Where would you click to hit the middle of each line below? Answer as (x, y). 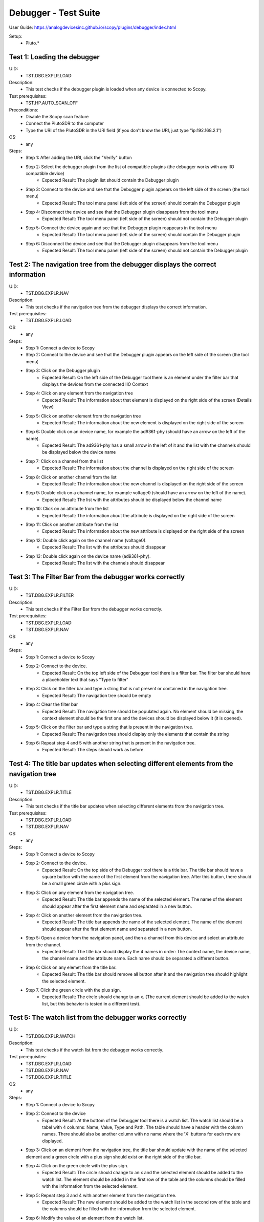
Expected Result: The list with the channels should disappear (103, 563)
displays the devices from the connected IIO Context (95, 384)
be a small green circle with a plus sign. (82, 884)
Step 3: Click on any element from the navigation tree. (80, 893)
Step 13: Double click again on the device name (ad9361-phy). (88, 556)
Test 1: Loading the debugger (54, 57)
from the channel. (44, 945)
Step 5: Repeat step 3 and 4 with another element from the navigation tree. (101, 1195)
